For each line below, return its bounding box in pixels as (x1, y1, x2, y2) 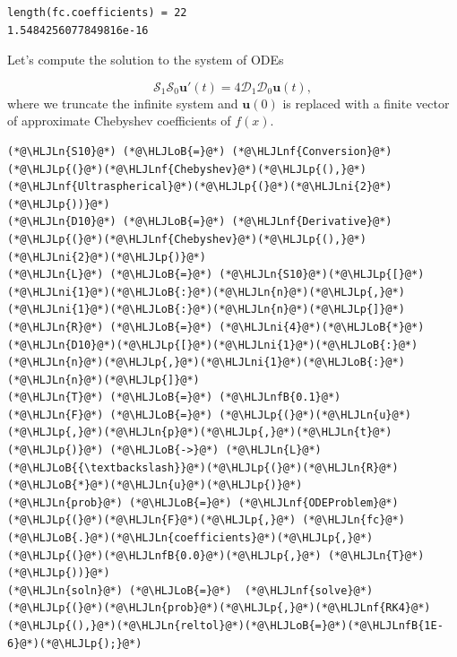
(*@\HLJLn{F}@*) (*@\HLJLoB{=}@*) (7, 408, 213, 421)
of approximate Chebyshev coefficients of (7, 111, 231, 130)
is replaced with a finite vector (282, 93, 450, 112)
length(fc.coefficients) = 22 (7, 6, 187, 19)
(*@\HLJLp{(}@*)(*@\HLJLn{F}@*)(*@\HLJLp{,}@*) (7, 514, 297, 527)
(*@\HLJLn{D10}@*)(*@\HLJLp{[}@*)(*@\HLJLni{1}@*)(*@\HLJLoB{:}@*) (7, 338, 418, 351)
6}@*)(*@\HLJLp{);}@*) (7, 636, 142, 650)
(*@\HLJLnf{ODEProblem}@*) (237, 496, 399, 509)
